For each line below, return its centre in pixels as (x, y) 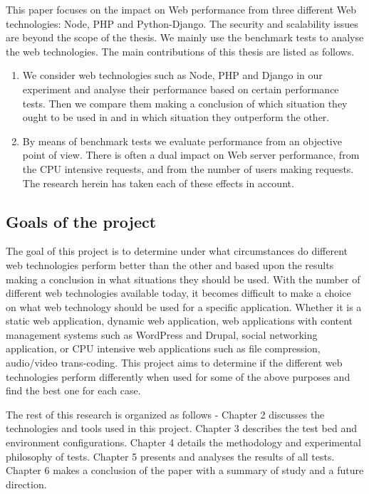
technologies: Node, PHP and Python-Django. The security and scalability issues (182, 23)
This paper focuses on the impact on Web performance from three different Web (181, 9)
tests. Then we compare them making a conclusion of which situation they (185, 103)
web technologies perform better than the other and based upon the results (170, 264)
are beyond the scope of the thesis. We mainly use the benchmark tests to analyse (185, 37)
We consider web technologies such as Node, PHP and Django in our (172, 75)
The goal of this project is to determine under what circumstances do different (177, 251)
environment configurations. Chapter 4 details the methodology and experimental (183, 442)
